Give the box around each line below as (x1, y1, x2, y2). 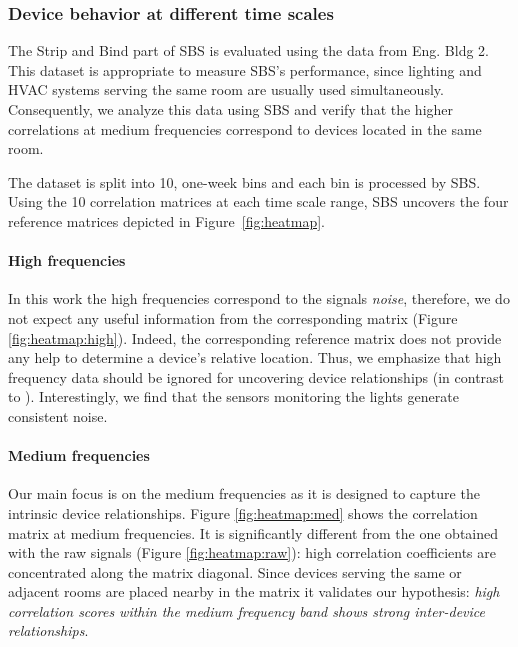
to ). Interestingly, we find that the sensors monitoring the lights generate (8, 386, 459, 407)
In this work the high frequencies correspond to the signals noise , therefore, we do (8, 288, 510, 309)
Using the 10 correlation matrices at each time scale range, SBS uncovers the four (8, 191, 509, 212)
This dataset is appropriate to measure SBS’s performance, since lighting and (8, 59, 482, 80)
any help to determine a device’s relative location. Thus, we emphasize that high (8, 347, 502, 368)
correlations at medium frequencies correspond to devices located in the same (8, 118, 482, 139)
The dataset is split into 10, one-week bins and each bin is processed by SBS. (8, 171, 481, 192)
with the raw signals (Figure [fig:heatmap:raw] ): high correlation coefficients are (8, 542, 496, 563)
